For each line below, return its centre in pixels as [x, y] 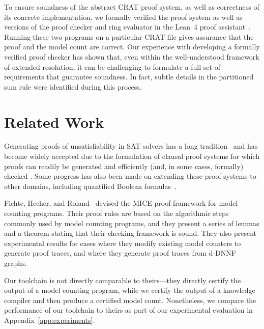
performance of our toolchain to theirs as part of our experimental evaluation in [128, 310]
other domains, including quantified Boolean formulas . [90, 186]
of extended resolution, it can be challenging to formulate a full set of [112, 66]
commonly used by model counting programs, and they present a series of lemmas [132, 223]
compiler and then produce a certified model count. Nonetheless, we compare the [130, 300]
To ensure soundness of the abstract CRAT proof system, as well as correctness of [132, 7]
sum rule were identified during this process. [73, 86]
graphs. [16, 263]
